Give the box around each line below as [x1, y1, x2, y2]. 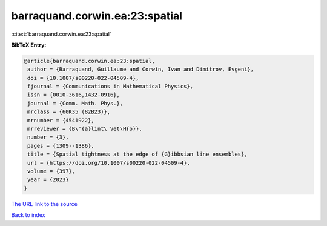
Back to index [11, 211, 45, 219]
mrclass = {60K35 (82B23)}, [27, 108, 111, 115]
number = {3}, [27, 134, 69, 141]
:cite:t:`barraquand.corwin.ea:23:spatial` [11, 30, 112, 38]
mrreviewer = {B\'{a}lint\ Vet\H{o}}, [27, 125, 142, 133]
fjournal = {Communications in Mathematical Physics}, [27, 83, 194, 90]
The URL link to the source [11, 200, 78, 207]
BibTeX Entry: [11, 41, 47, 48]
